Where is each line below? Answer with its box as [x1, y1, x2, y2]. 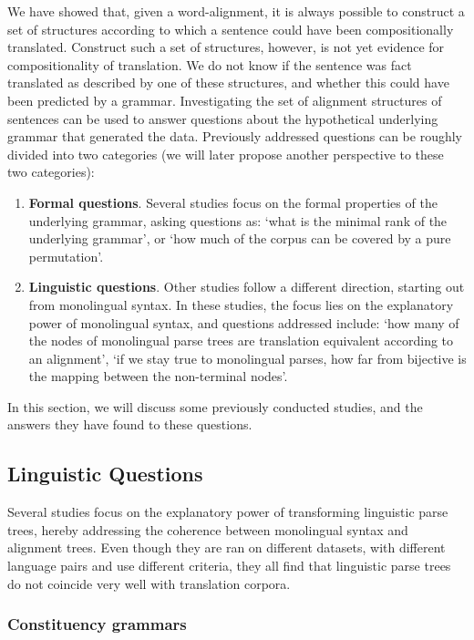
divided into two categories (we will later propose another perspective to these [7, 144, 444, 163]
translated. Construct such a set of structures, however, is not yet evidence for [7, 37, 445, 57]
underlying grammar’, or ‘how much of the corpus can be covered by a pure [28, 229, 451, 248]
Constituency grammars [7, 613, 187, 635]
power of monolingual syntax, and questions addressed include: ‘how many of [28, 313, 459, 332]
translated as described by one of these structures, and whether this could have [7, 73, 449, 92]
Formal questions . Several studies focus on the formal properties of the [28, 192, 438, 212]
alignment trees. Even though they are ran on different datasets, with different [7, 538, 446, 557]
